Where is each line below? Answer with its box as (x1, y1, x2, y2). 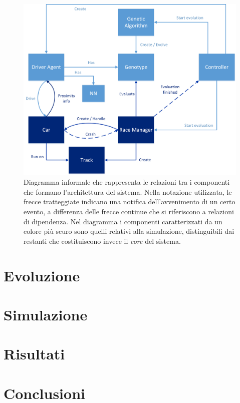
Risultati (4, 343, 65, 364)
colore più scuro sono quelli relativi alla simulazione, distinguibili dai (24, 226, 234, 236)
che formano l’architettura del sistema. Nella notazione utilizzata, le (24, 186, 232, 197)
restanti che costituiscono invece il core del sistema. (24, 235, 181, 246)
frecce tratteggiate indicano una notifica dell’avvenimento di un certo (24, 196, 235, 207)
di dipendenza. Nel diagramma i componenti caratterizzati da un (24, 216, 222, 226)
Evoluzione (4, 265, 80, 285)
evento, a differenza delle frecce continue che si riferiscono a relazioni (24, 206, 234, 216)
